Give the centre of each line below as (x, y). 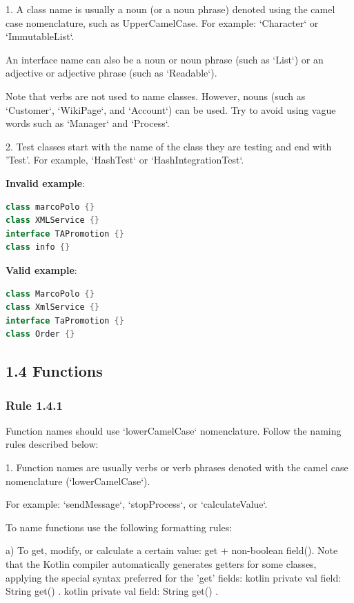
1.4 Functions (54, 371)
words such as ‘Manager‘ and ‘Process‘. (88, 123)
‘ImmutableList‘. (40, 36)
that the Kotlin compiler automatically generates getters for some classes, (161, 564)
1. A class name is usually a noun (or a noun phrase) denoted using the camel (170, 9)
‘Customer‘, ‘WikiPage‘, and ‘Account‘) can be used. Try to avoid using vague (171, 109)
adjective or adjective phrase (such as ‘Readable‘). (111, 73)
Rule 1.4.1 (34, 405)
